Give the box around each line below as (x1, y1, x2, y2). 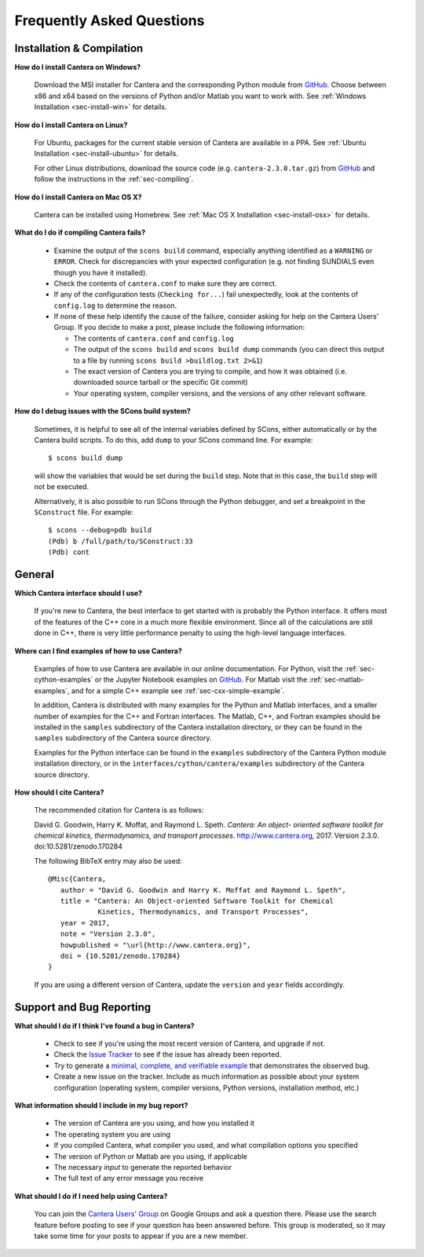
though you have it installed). (53, 268, 148, 277)
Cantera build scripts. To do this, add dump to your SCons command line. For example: (34, 436, 313, 444)
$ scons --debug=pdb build (48, 526, 152, 535)
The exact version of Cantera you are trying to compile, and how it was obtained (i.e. (73, 367, 348, 376)
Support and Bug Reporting (14, 1000, 152, 1014)
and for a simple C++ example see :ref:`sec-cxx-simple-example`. (71, 685, 285, 695)
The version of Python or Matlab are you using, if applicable (53, 1151, 247, 1161)
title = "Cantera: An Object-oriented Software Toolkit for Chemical (60, 897, 334, 906)
